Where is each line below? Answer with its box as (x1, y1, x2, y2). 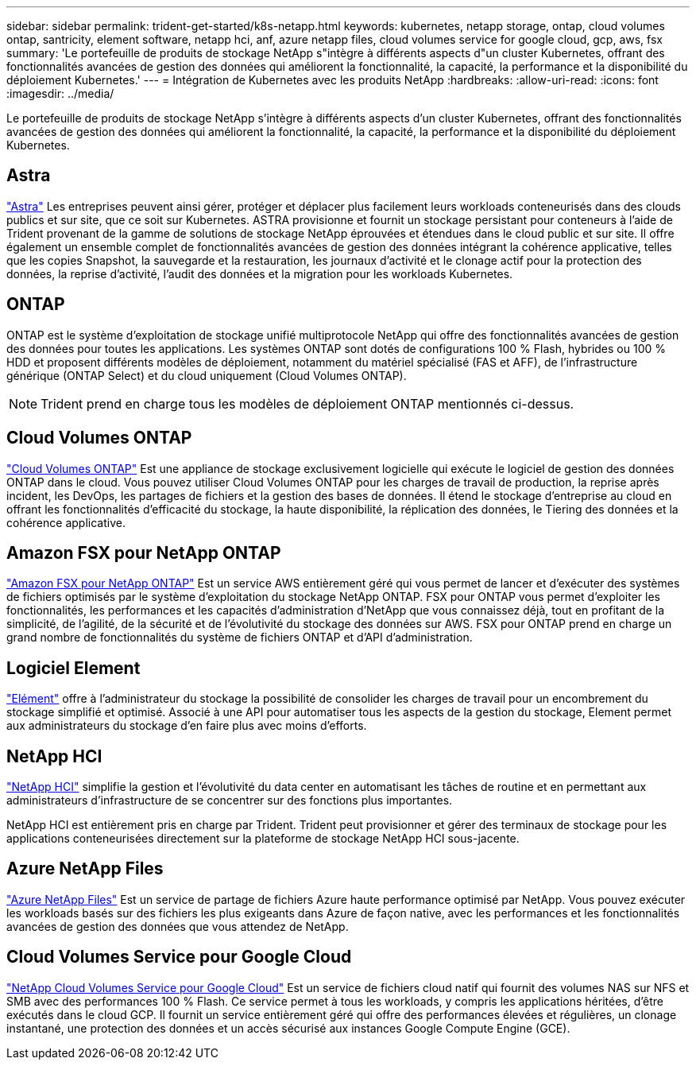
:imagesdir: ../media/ (6, 87, 114, 100)
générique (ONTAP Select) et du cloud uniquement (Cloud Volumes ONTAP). (6, 368, 407, 382)
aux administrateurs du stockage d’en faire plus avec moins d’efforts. (6, 719, 367, 733)
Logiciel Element (6, 657, 141, 678)
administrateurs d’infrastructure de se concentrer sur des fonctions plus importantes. (6, 793, 453, 808)
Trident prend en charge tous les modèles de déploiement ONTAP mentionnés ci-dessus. (41, 395, 574, 412)
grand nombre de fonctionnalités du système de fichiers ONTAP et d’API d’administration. (6, 630, 473, 645)
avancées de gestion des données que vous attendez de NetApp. (6, 919, 349, 933)
